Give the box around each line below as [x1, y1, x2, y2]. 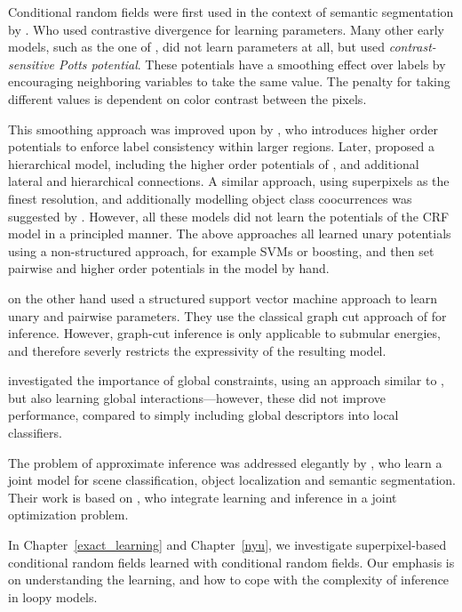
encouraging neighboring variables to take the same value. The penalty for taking [8, 72, 450, 91]
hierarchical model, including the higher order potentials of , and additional [8, 154, 419, 173]
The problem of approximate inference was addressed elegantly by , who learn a [8, 453, 442, 471]
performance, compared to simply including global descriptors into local [8, 406, 399, 424]
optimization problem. [8, 505, 129, 524]
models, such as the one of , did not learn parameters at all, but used [8, 37, 385, 56]
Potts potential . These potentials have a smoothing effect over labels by [58, 54, 446, 73]
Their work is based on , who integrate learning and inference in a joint [8, 487, 397, 506]
